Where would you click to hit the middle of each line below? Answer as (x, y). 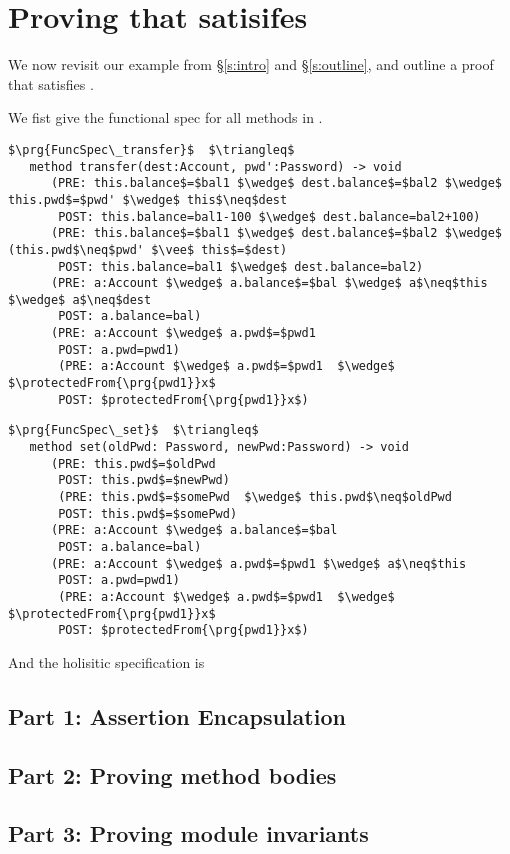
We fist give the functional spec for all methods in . (165, 117)
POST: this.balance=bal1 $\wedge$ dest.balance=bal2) (241, 266)
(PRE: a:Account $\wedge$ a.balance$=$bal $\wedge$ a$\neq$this (269, 283)
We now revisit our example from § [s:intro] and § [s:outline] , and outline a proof (251, 64)
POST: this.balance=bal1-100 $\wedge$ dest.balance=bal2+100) (269, 216)
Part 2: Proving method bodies (172, 774)
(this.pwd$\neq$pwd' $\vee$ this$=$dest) (148, 249)
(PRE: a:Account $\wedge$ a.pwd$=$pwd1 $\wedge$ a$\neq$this (258, 563)
